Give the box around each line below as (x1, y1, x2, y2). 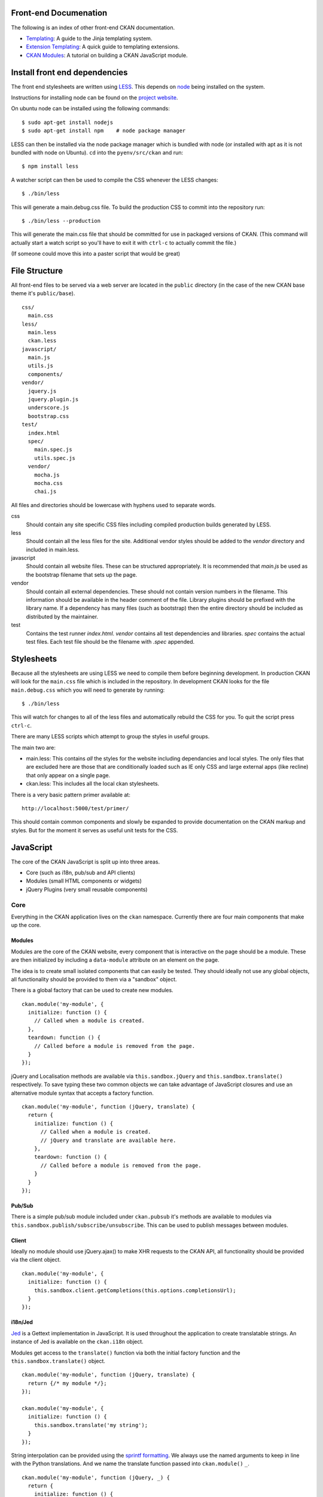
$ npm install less (22, 163, 79, 170)
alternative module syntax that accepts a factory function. (11, 1089, 154, 1096)
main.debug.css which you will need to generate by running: (11, 686, 165, 693)
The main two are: (11, 744, 56, 751)
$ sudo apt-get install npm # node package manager (22, 128, 186, 134)
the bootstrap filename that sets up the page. (26, 571, 138, 578)
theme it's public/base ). (11, 290, 75, 297)
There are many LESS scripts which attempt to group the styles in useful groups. (11, 733, 210, 740)
